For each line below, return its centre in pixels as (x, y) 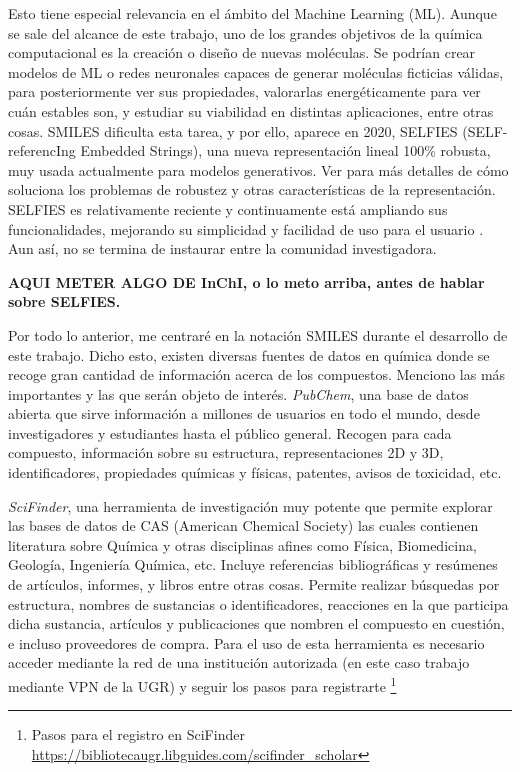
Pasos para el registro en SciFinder (138, 734)
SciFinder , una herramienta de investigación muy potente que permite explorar (250, 505)
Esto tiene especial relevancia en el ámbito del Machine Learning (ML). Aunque (252, 13)
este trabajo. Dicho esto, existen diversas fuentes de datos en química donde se (249, 354)
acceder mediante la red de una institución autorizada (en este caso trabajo (239, 662)
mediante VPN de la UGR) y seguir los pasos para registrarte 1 (202, 684)
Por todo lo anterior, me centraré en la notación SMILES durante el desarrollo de (258, 334)
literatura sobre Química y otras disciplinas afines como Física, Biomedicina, (242, 544)
